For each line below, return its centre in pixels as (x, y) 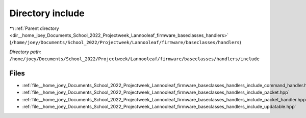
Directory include (47, 13)
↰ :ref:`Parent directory (34, 28)
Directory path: (25, 52)
